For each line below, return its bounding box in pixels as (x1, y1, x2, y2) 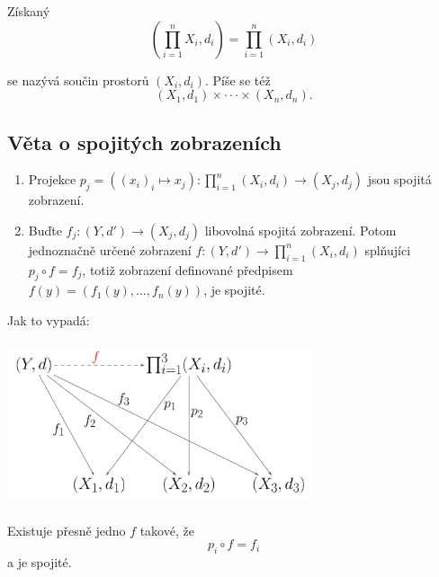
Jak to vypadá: (7, 310, 90, 329)
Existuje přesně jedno (7, 520, 126, 539)
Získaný (7, 2, 50, 20)
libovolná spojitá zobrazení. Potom (204, 220, 397, 239)
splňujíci (364, 240, 411, 259)
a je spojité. (7, 552, 72, 571)
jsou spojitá (367, 170, 432, 189)
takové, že (139, 520, 194, 539)
